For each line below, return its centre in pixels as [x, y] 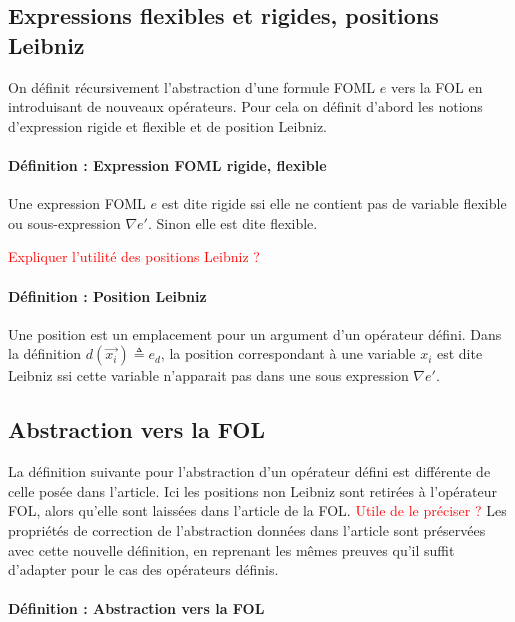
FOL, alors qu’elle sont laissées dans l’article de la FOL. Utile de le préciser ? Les [257, 510]
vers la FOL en [436, 86]
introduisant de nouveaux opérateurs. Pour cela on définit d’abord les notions [245, 106]
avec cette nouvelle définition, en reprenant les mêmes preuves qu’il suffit [231, 549]
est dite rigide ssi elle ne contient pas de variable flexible [334, 203]
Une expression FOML [77, 203]
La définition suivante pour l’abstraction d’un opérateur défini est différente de [249, 471]
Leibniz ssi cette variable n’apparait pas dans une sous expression [208, 375]
